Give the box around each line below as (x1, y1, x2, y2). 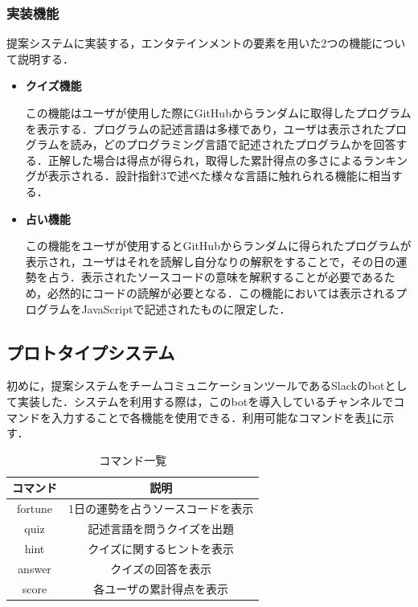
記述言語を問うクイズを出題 (88, 519, 234, 536)
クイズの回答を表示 (110, 560, 211, 576)
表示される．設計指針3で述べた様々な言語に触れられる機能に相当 (47, 167, 391, 184)
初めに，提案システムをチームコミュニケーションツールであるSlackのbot (6, 377, 385, 394)
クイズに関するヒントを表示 (88, 539, 234, 556)
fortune (16, 500, 52, 517)
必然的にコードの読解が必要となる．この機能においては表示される (47, 284, 395, 301)
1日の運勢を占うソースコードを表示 (68, 500, 254, 517)
